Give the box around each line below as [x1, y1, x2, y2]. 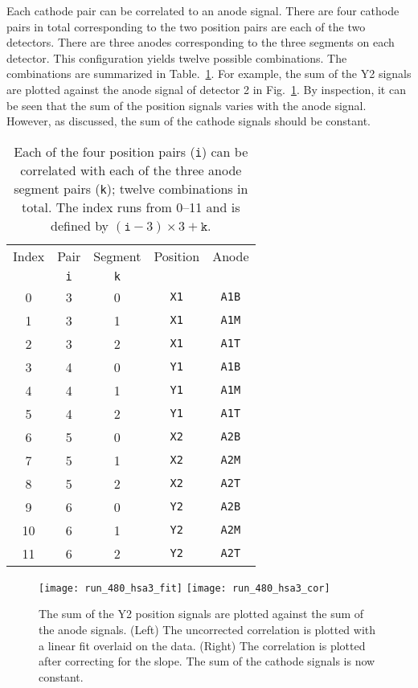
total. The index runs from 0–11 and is [22, 197, 240, 216]
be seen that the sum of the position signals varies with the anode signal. [6, 96, 367, 113]
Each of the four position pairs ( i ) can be [14, 141, 248, 161]
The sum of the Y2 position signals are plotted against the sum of [39, 605, 364, 622]
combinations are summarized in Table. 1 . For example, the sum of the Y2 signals [6, 65, 412, 82]
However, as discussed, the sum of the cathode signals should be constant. [6, 113, 371, 129]
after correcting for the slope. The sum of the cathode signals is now [39, 653, 375, 670]
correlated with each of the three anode [20, 160, 242, 179]
